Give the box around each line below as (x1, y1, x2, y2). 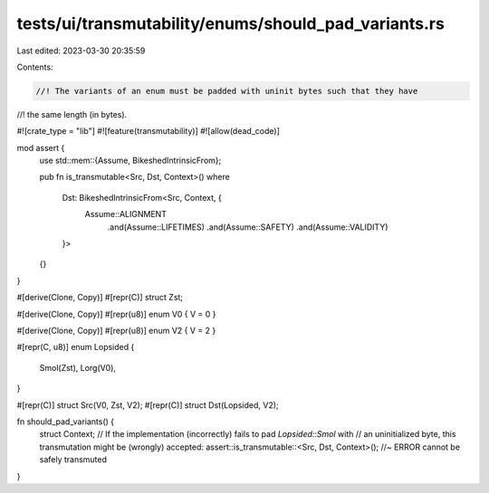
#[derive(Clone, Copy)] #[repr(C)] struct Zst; (16, 292, 184, 303)
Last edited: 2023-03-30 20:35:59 (16, 45, 146, 56)
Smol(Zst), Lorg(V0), (39, 362, 117, 373)
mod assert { (16, 142, 65, 153)
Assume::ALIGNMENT (84, 209, 168, 220)
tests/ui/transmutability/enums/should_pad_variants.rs (16, 14, 446, 33)
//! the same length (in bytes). (16, 109, 128, 119)
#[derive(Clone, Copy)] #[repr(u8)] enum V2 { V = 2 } (16, 325, 216, 336)
